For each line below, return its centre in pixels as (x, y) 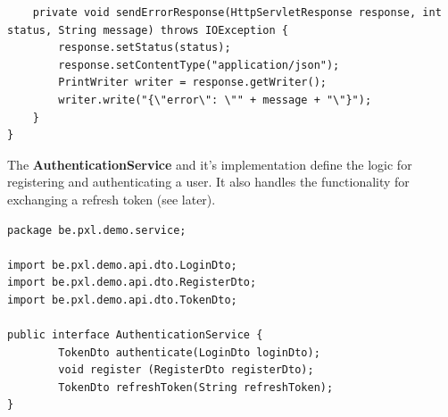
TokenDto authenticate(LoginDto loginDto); (189, 352)
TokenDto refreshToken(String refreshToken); (196, 387)
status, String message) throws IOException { (148, 30)
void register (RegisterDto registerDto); (186, 370)
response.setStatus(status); (145, 48)
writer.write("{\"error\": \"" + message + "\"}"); (215, 100)
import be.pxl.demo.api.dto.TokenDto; (122, 300)
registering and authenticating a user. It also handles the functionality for (208, 182)
